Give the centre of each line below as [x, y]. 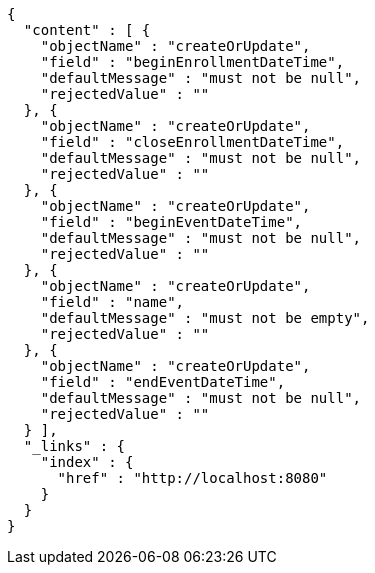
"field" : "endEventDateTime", [163, 382]
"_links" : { [74, 446]
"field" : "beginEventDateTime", [171, 222]
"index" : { [87, 462]
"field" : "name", [112, 302]
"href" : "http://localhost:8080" [192, 478]
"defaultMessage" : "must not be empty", [205, 318]
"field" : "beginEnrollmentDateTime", [192, 62]
